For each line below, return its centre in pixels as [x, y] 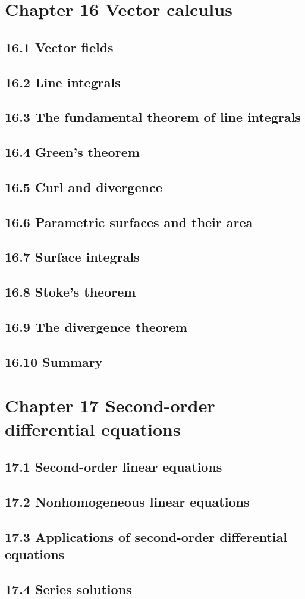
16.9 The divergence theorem [96, 327]
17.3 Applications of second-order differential [146, 536]
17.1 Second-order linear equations [114, 467]
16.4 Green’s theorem [72, 152]
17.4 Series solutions [68, 589]
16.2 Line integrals [63, 82]
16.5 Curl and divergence [84, 186]
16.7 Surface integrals [72, 257]
